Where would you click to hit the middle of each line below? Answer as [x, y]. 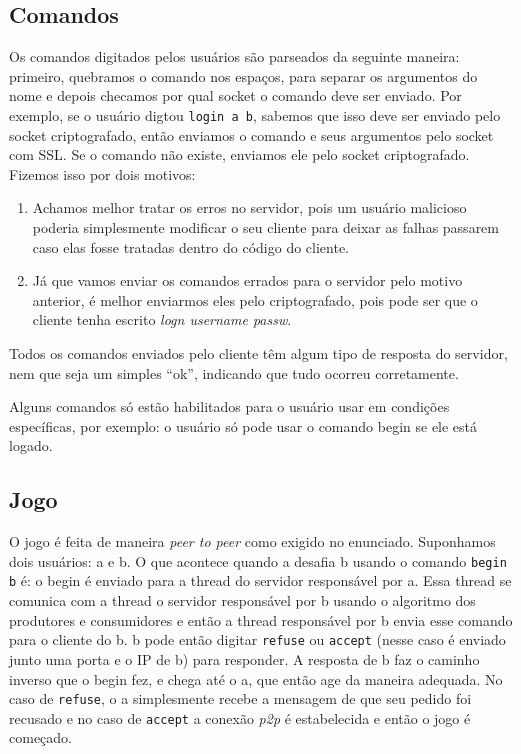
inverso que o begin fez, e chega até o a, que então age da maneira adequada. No [256, 678]
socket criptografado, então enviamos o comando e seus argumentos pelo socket [251, 134]
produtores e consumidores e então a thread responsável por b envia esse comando [261, 619]
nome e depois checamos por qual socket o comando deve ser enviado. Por [235, 95]
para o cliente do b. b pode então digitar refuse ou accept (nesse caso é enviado [257, 639]
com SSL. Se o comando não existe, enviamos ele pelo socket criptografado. [239, 154]
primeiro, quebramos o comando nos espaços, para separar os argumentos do [243, 75]
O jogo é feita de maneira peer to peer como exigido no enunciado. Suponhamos [252, 541]
